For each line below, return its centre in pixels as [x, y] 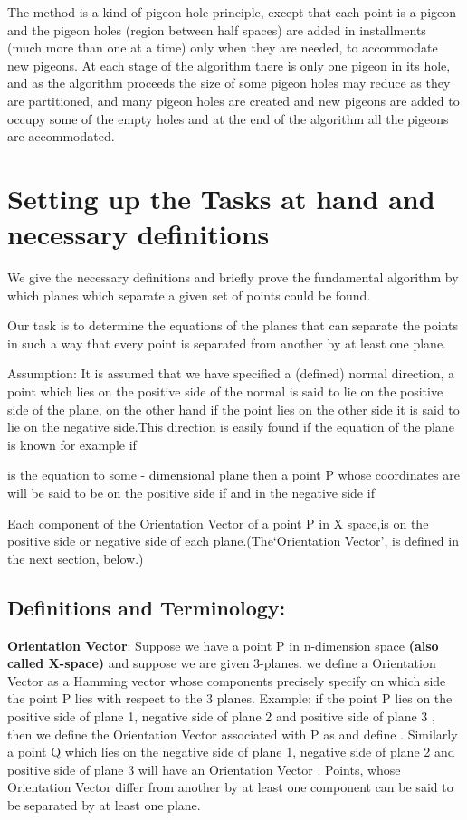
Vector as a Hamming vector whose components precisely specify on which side [227, 680]
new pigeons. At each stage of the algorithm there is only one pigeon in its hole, [229, 65]
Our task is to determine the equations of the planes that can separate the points [233, 325]
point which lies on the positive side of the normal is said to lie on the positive [225, 391]
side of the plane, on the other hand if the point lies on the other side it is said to [233, 409]
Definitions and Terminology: [147, 607]
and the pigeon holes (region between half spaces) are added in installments [217, 29]
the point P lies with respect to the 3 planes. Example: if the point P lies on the [230, 698]
